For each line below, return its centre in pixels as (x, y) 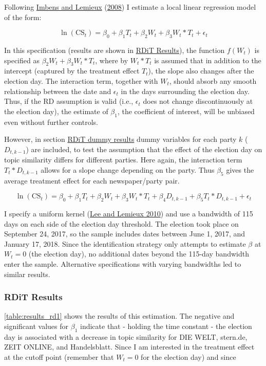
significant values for (36, 326)
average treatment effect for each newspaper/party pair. (92, 180)
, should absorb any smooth (213, 80)
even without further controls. (51, 122)
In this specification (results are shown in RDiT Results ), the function (115, 50)
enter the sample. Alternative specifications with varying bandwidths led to (123, 263)
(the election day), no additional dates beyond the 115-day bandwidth (139, 254)
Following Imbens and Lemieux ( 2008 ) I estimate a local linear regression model (130, 7)
